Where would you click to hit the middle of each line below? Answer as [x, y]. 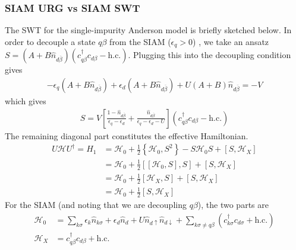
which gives [26, 100]
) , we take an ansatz [231, 41]
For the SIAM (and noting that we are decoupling [96, 205]
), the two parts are [233, 205]
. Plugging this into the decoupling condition [210, 55]
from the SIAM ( [140, 41]
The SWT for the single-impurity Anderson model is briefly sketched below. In [148, 30]
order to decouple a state [50, 41]
